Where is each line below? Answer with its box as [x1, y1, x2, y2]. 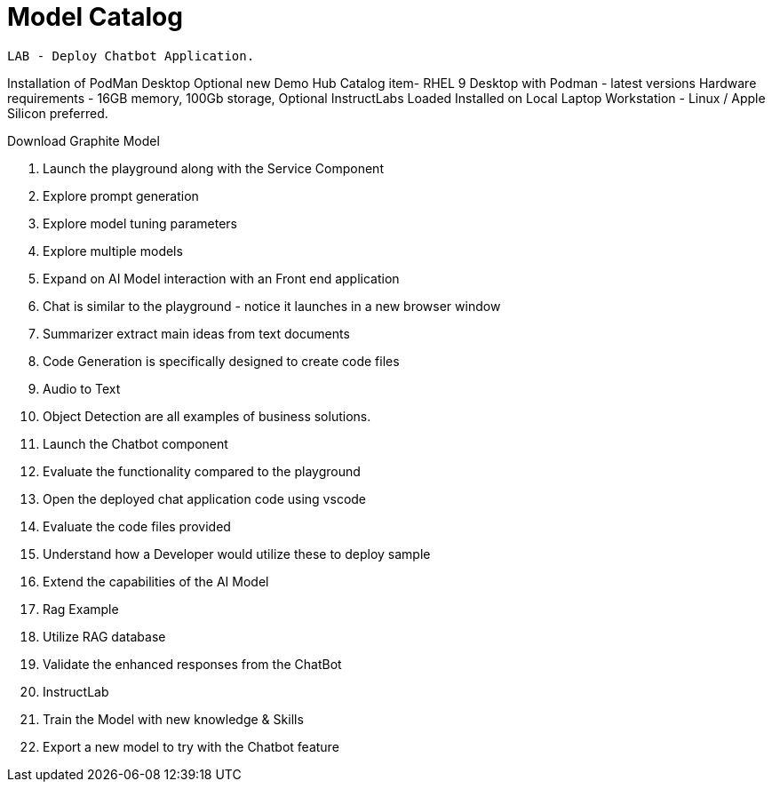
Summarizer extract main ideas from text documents [43, 325, 350, 341]
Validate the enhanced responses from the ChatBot [43, 656, 342, 672]
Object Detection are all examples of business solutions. [43, 408, 371, 424]
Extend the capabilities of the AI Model [43, 573, 269, 589]
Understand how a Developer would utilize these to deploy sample [43, 546, 431, 562]
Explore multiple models [43, 243, 183, 259]
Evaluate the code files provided [43, 518, 231, 534]
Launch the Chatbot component [43, 435, 228, 451]
